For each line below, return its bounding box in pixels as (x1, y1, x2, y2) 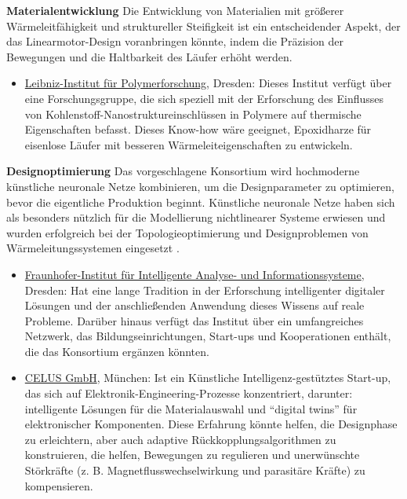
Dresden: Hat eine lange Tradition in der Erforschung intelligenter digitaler (24, 281, 385, 298)
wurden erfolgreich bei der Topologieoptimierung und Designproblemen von (6, 224, 369, 240)
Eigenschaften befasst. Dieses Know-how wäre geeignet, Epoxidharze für (24, 121, 372, 138)
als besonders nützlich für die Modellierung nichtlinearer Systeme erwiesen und (6, 209, 386, 226)
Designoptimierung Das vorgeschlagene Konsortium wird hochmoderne (6, 163, 360, 179)
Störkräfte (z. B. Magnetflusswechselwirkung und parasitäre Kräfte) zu (24, 462, 365, 479)
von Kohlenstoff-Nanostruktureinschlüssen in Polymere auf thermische (24, 105, 362, 122)
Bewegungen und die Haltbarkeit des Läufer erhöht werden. (6, 48, 293, 64)
